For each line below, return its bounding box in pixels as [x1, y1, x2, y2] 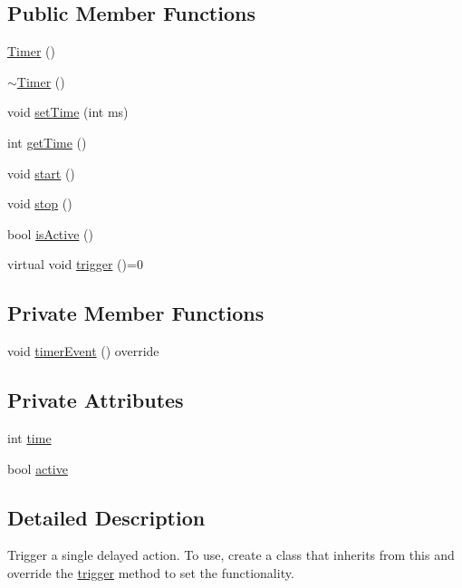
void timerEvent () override [7, 342, 159, 361]
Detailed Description [7, 503, 206, 531]
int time [7, 428, 52, 447]
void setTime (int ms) [7, 102, 129, 121]
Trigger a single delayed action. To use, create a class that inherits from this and [7, 545, 455, 564]
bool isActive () [7, 224, 93, 243]
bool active [7, 458, 68, 477]
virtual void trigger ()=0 [7, 255, 143, 274]
